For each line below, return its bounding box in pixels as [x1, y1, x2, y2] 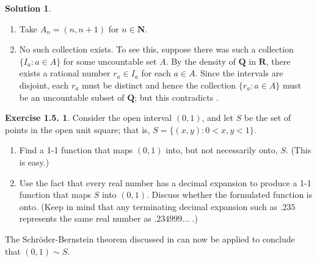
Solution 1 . [5, 2, 51, 14]
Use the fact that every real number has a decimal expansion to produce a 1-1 [19, 176, 312, 189]
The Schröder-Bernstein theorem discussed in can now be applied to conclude [5, 232, 295, 245]
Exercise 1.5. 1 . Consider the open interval [5, 111, 172, 124]
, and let [202, 111, 233, 124]
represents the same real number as [19, 212, 151, 225]
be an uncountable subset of [19, 90, 125, 103]
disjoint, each [19, 78, 69, 91]
